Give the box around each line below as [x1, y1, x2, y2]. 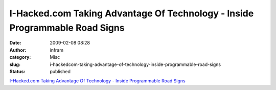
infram [50, 47, 64, 53]
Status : [9, 68, 26, 74]
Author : [9, 47, 27, 53]
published [50, 68, 71, 74]
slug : [9, 61, 20, 67]
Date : [9, 40, 21, 46]
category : [9, 54, 31, 60]
